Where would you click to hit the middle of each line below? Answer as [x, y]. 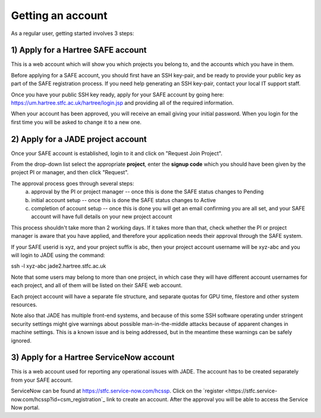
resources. [24, 304]
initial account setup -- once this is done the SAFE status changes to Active [124, 200]
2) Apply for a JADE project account [79, 139]
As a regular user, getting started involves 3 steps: [73, 33]
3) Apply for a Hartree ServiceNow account [93, 358]
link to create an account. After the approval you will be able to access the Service [207, 399]
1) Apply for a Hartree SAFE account [79, 50]
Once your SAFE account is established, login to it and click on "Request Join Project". [117, 153]
